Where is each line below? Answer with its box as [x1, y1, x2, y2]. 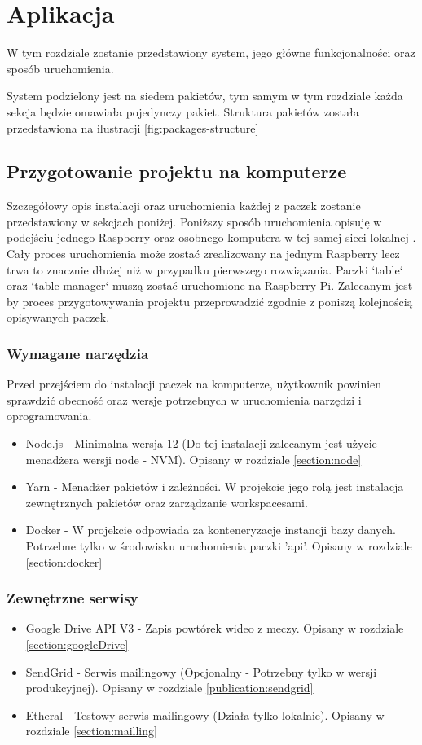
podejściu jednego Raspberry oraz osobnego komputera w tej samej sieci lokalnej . [7, 229, 416, 246]
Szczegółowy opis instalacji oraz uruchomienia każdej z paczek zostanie [7, 197, 361, 214]
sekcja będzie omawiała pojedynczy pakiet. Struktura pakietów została [7, 103, 359, 120]
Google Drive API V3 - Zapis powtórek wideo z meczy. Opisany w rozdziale [25, 620, 404, 637]
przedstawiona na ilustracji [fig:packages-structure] [7, 119, 259, 136]
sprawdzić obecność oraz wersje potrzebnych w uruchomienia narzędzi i [7, 391, 362, 408]
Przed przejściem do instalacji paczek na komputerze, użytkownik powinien [7, 375, 382, 392]
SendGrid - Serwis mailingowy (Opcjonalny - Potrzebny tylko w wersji [25, 663, 377, 680]
